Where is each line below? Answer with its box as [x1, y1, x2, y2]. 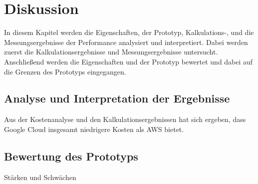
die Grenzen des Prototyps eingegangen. [4, 66, 126, 76]
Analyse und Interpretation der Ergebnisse [4, 90, 230, 106]
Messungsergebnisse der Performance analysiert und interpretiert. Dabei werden [4, 36, 248, 47]
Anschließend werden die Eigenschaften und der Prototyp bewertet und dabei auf [4, 56, 253, 66]
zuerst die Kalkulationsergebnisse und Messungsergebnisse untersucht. [4, 46, 218, 57]
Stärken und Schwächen [4, 171, 76, 182]
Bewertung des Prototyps [4, 148, 138, 163]
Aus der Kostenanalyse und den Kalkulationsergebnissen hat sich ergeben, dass [4, 114, 246, 124]
